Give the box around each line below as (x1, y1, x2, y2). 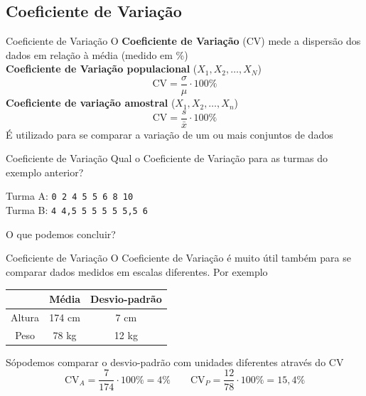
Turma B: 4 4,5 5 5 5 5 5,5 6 (6, 203, 149, 218)
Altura (11, 309, 40, 324)
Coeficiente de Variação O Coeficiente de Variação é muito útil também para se (6, 250, 351, 265)
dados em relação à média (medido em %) (6, 47, 188, 62)
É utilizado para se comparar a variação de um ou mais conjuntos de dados (6, 127, 333, 141)
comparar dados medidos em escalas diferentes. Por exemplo (6, 264, 268, 279)
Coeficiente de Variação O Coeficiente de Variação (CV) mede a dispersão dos (6, 33, 361, 48)
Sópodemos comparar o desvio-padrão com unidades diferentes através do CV (6, 354, 344, 369)
